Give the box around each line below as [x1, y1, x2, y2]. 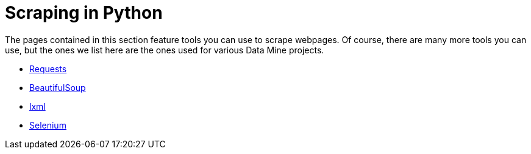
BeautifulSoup [29, 82, 86, 93]
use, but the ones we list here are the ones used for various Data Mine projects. [5, 44, 324, 55]
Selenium [29, 119, 66, 130]
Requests [29, 63, 67, 74]
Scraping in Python [5, 2, 163, 23]
